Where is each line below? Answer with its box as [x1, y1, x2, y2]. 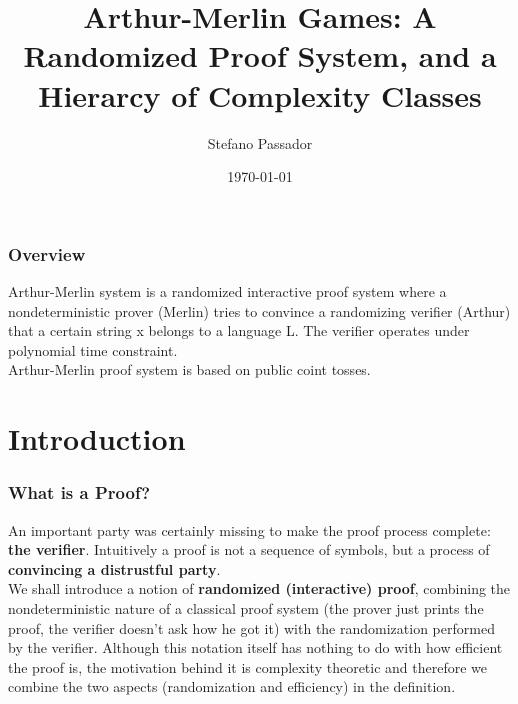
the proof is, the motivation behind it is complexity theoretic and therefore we [8, 656, 488, 677]
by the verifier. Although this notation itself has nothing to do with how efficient [8, 637, 503, 658]
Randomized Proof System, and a [23, 35, 497, 76]
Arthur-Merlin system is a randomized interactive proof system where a [8, 280, 447, 301]
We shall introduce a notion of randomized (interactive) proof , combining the [8, 578, 511, 599]
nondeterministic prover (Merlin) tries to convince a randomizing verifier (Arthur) [8, 300, 511, 321]
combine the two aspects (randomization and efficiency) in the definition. [8, 676, 456, 697]
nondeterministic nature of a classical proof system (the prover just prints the [8, 597, 484, 618]
